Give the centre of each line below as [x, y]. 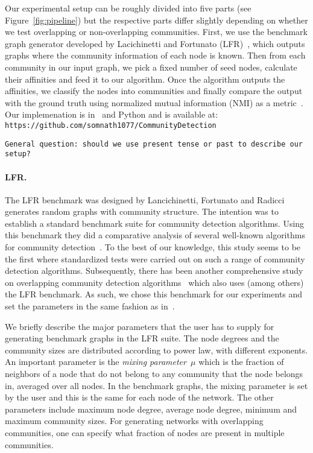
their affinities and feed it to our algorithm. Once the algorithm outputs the [145, 79]
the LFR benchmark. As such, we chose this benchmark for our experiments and [154, 294]
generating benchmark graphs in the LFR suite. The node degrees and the [142, 338]
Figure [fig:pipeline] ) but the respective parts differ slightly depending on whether [156, 20]
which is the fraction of [241, 362]
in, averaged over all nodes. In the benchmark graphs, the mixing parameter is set [156, 385]
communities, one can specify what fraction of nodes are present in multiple [145, 432]
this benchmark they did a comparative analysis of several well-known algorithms [155, 235]
